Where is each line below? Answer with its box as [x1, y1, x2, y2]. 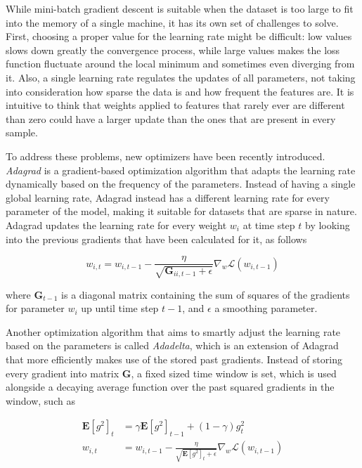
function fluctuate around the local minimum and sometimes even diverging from [6, 56, 355, 71]
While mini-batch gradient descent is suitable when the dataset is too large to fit [6, 1, 354, 15]
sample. [6, 125, 38, 140]
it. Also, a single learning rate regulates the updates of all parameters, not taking [6, 70, 356, 84]
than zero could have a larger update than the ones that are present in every [6, 111, 336, 126]
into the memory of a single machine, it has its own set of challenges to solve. [6, 15, 339, 30]
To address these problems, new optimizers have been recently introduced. [6, 148, 325, 163]
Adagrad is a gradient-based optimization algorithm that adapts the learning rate [6, 162, 356, 177]
